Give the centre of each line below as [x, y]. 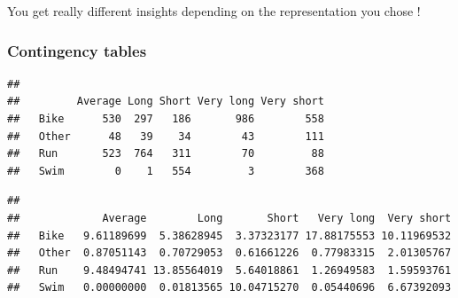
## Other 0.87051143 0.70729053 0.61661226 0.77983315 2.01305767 [229, 253]
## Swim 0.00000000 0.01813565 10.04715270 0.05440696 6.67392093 [229, 288]
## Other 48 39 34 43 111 [166, 136]
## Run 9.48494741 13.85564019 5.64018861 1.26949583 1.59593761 [229, 270]
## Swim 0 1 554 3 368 [166, 171]
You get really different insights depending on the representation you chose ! [214, 11]
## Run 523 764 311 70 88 [166, 154]
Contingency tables [77, 50]
